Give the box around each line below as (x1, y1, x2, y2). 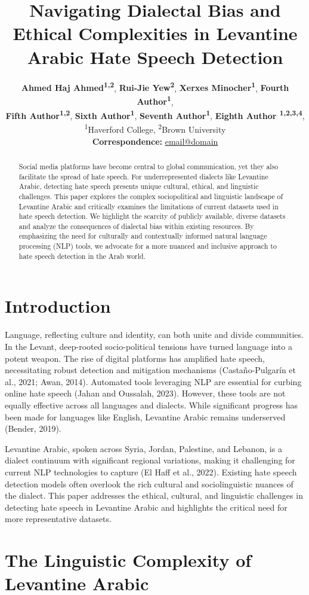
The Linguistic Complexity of (5, 548, 252, 572)
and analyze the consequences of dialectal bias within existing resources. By (18, 221, 254, 231)
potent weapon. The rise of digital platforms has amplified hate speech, (5, 352, 265, 364)
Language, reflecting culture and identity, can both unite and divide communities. (5, 328, 304, 341)
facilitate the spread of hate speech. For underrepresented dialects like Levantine (18, 171, 268, 181)
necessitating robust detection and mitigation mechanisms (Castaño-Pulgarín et (5, 364, 296, 376)
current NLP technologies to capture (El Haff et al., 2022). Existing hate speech (5, 465, 297, 478)
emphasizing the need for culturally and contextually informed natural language (18, 231, 267, 241)
